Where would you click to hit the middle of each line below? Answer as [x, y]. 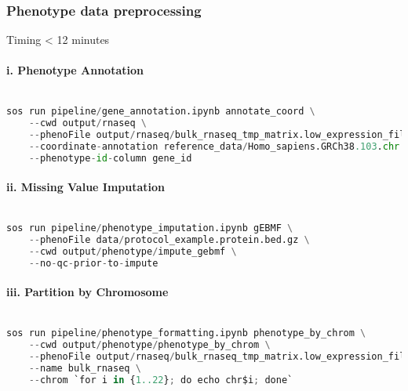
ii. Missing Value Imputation [86, 187]
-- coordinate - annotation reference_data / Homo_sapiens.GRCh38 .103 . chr [214, 146]
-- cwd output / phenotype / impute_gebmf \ [133, 251]
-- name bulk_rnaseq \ [85, 368]
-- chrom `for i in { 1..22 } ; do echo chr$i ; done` [161, 380]
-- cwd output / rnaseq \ [88, 123]
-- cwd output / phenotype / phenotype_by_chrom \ [149, 344]
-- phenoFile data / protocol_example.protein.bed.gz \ [169, 239]
